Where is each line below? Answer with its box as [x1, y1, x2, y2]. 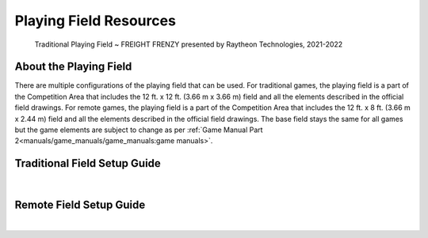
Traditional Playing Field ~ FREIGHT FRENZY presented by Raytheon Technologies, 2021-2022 [34, 40, 343, 49]
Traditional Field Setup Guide [14, 157, 162, 170]
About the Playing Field [14, 60, 132, 74]
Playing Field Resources [14, 12, 176, 29]
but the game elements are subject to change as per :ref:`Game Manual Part [14, 125, 263, 134]
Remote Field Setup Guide [14, 198, 146, 212]
